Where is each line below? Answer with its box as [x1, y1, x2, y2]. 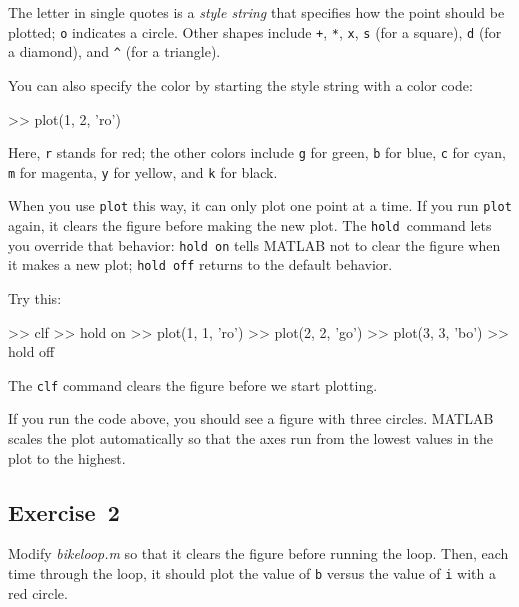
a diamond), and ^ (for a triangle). [8, 41, 221, 62]
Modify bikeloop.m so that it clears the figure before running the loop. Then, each [8, 543, 509, 564]
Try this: [8, 288, 62, 309]
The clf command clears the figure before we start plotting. [8, 374, 378, 395]
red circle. [8, 582, 68, 603]
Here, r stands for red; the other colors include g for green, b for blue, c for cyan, [8, 142, 506, 163]
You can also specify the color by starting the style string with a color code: [8, 74, 473, 95]
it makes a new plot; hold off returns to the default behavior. [8, 254, 393, 275]
